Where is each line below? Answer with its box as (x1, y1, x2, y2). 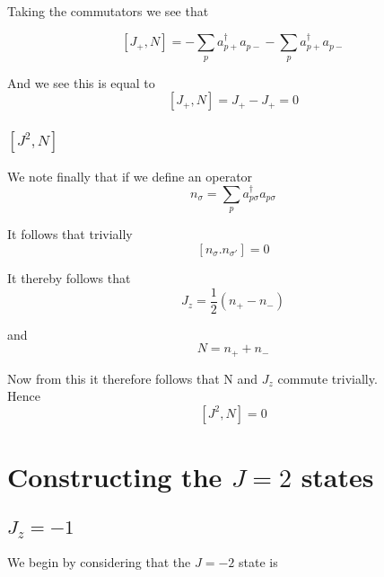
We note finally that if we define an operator (7, 166, 253, 185)
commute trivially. (277, 368, 378, 387)
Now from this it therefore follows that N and (7, 368, 258, 387)
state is (238, 553, 278, 572)
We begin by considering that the (7, 553, 191, 572)
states (301, 458, 374, 495)
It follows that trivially (7, 225, 133, 244)
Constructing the (7, 458, 223, 495)
